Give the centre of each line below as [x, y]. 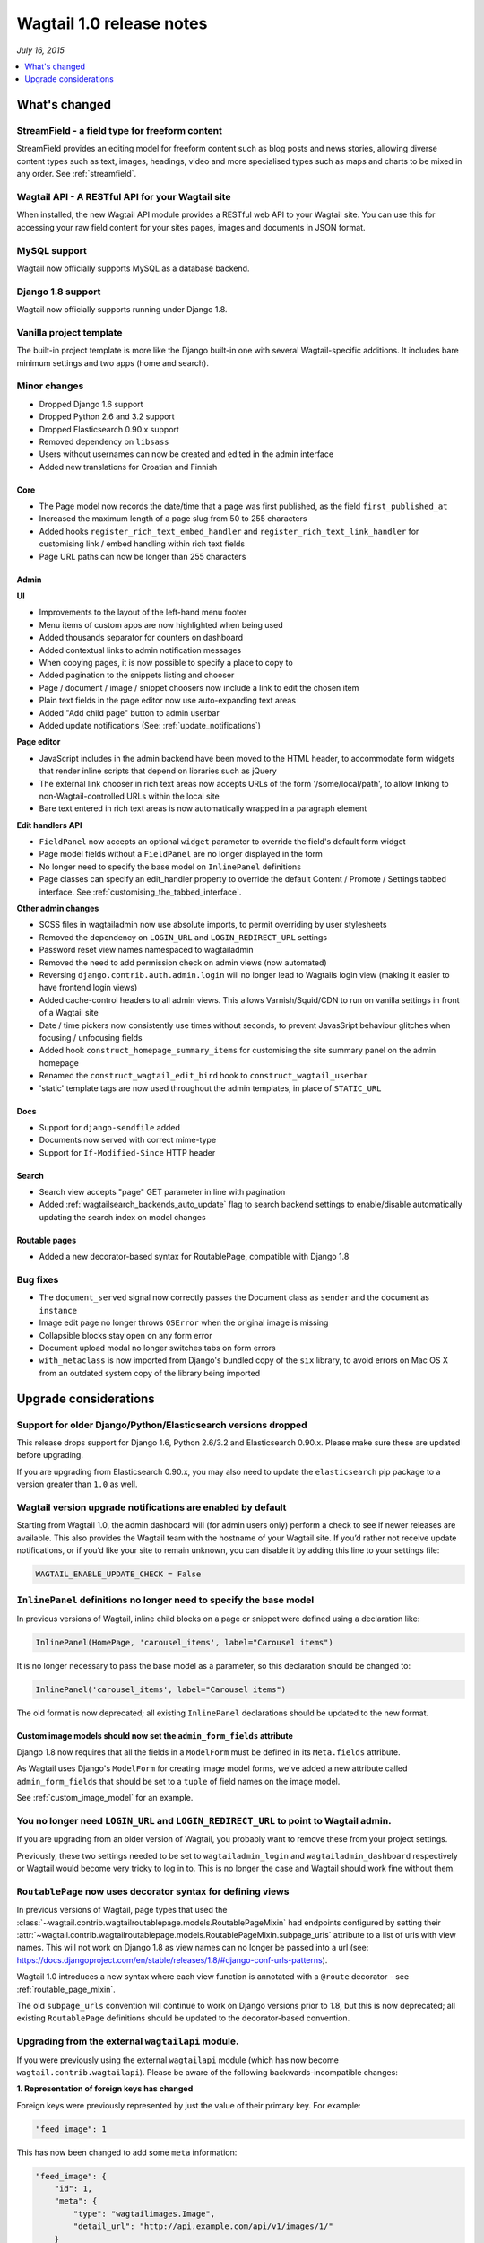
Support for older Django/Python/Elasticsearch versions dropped [162, 1425]
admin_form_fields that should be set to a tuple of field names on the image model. [178, 1781]
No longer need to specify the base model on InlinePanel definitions [170, 867]
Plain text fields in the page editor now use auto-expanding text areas [167, 701]
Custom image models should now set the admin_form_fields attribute [155, 1735]
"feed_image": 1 [71, 2129]
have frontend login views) [88, 988]
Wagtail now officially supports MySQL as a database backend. [133, 268]
